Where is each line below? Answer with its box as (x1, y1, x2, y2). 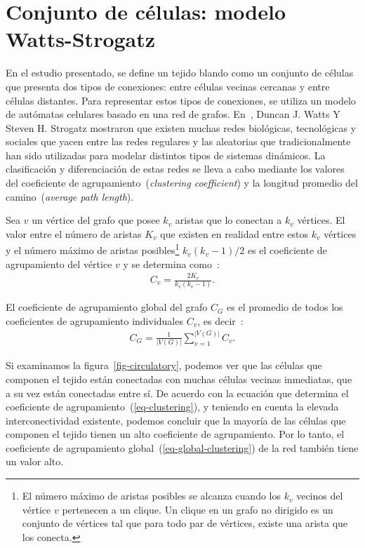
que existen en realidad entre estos (160, 226, 309, 241)
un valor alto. (6, 454, 64, 469)
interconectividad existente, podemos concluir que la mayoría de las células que (6, 413, 346, 427)
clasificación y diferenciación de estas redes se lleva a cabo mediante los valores (6, 161, 345, 176)
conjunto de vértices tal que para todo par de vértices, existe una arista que (22, 516, 348, 530)
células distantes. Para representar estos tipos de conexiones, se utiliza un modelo (6, 93, 356, 107)
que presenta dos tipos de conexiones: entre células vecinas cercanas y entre (6, 79, 330, 93)
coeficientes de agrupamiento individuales (6, 313, 183, 328)
